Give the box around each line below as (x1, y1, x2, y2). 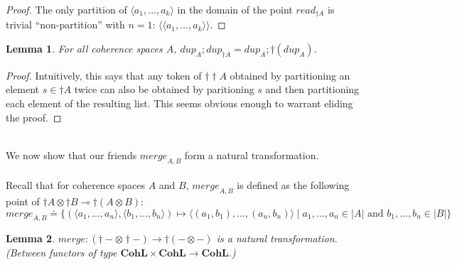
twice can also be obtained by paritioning (74, 82, 254, 97)
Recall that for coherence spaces (6, 178, 145, 193)
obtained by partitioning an (230, 67, 350, 82)
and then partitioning (265, 82, 360, 97)
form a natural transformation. (184, 147, 319, 162)
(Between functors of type (6, 244, 117, 259)
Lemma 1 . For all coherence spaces (6, 41, 163, 56)
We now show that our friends (6, 147, 137, 162)
